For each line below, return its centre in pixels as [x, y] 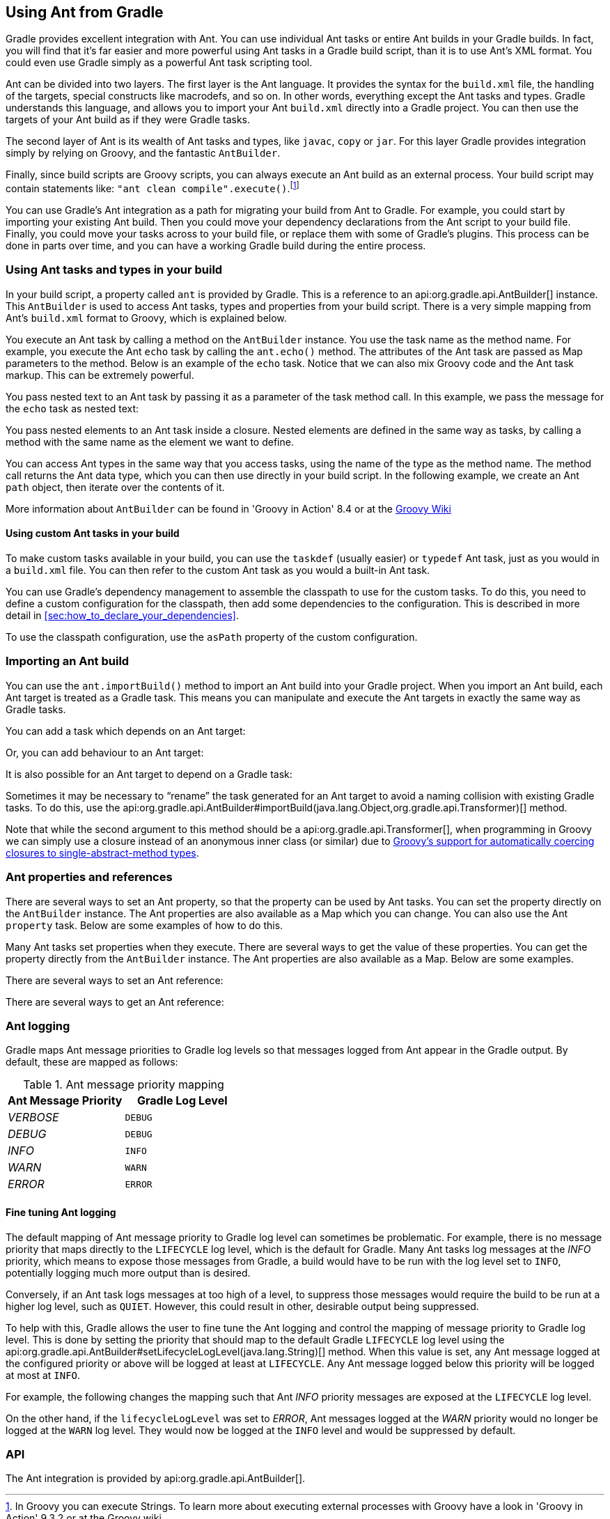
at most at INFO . [43, 1375]
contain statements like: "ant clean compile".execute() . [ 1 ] [152, 188]
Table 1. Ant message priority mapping [124, 1085]
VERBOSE [33, 1117]
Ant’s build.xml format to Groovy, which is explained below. [146, 318]
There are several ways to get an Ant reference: [115, 1002]
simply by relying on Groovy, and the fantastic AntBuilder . [143, 153]
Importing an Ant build [68, 661]
